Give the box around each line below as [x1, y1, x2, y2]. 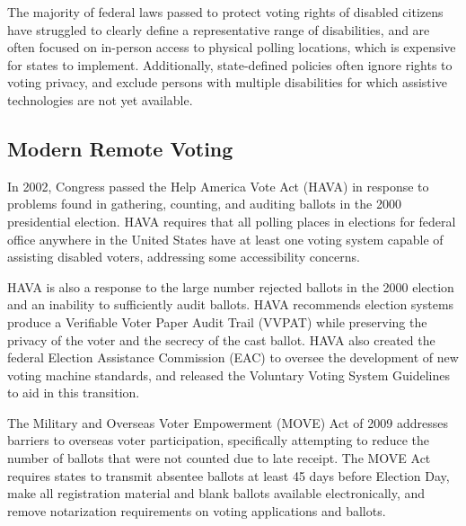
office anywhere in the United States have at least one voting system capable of [7, 229, 444, 248]
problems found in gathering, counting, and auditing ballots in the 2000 [7, 194, 401, 213]
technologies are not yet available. [7, 90, 193, 109]
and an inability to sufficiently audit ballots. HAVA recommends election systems [7, 295, 454, 314]
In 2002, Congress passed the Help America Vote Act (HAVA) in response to [7, 176, 429, 195]
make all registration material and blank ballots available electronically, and [7, 484, 426, 503]
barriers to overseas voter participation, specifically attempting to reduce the [7, 431, 429, 450]
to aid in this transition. [7, 383, 140, 402]
